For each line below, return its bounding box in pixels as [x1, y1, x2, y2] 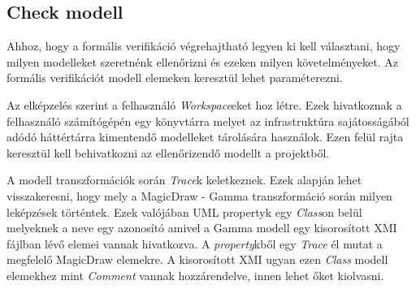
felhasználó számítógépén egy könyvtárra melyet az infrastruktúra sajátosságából [6, 112, 409, 129]
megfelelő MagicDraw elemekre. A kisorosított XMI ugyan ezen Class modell [6, 251, 388, 268]
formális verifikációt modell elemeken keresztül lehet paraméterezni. [6, 69, 343, 86]
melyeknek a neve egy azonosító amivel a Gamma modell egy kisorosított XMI [6, 219, 397, 236]
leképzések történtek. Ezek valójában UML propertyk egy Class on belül [6, 203, 362, 220]
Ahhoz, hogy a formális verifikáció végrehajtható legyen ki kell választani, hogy [6, 37, 401, 54]
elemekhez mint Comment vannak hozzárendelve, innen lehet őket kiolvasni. [6, 266, 384, 283]
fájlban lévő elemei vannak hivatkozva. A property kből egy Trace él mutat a [6, 235, 383, 252]
